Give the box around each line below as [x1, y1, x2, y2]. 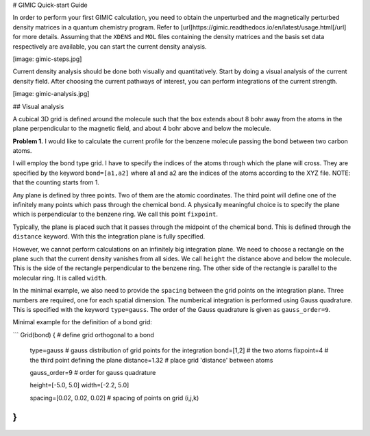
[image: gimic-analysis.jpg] [12, 90, 90, 98]
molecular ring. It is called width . [12, 274, 108, 282]
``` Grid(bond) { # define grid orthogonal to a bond [12, 330, 154, 339]
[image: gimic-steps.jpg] [12, 55, 82, 63]
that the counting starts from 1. [12, 178, 99, 186]
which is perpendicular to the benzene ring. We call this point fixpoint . [12, 210, 219, 219]
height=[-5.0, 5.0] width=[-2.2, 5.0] [29, 381, 129, 389]
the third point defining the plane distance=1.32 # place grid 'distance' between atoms [29, 356, 273, 364]
